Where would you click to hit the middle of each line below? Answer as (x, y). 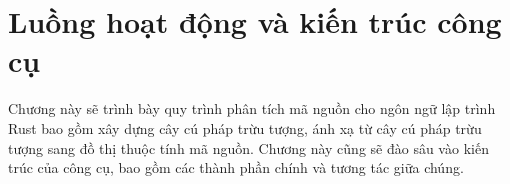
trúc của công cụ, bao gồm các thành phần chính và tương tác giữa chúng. (236, 167)
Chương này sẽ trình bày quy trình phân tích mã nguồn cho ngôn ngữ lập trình (252, 108)
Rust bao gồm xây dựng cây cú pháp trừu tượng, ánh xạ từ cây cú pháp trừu (245, 127)
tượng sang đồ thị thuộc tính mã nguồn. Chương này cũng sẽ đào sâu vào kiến (248, 147)
